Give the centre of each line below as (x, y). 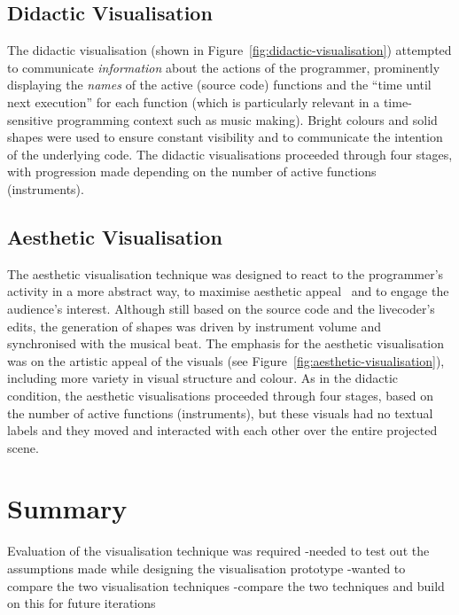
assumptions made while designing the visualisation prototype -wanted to (206, 568)
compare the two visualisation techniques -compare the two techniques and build (226, 585)
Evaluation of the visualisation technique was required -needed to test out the (218, 551)
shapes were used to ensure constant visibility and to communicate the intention (225, 137)
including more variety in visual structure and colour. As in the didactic (203, 378)
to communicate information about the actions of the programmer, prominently (224, 67)
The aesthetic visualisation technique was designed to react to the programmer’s (226, 273)
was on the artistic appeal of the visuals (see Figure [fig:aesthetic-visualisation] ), (226, 360)
